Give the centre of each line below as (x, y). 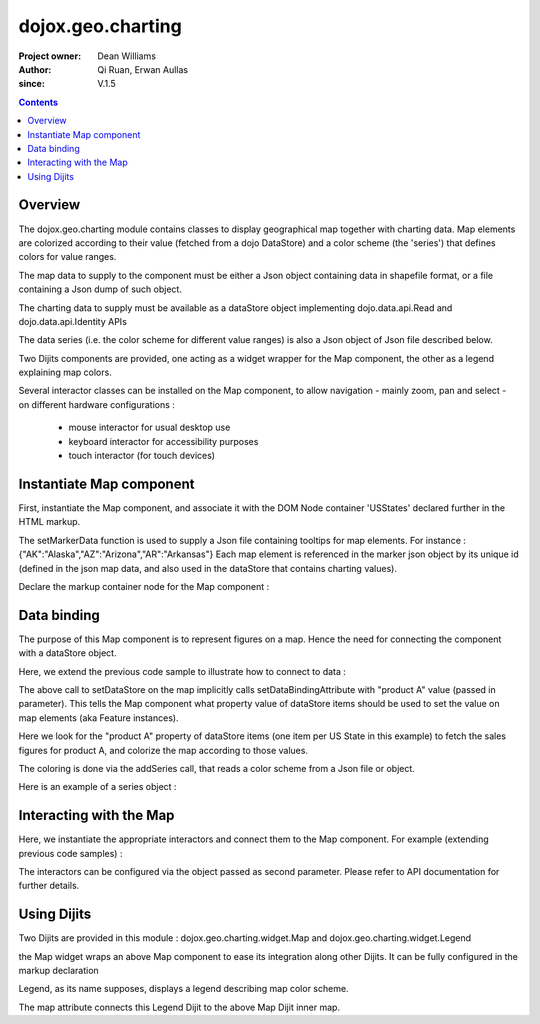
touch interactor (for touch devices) (141, 456)
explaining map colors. (65, 372)
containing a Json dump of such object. (100, 289)
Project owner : (50, 56)
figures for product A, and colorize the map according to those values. (163, 750)
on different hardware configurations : (96, 404)
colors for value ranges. (67, 257)
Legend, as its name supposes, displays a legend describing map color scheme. (183, 989)
